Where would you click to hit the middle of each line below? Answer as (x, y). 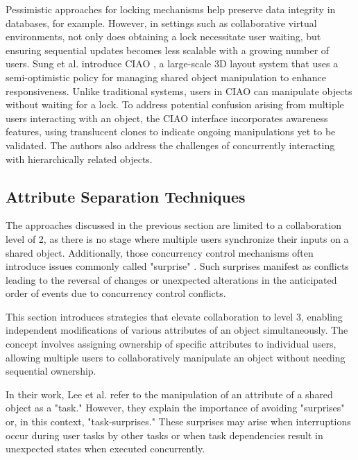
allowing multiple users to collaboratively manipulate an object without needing (176, 357)
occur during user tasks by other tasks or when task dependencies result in (164, 435)
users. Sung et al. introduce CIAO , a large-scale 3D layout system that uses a (172, 63)
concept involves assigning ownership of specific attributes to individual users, (171, 344)
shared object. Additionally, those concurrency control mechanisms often (160, 252)
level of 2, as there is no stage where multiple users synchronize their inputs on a (177, 238)
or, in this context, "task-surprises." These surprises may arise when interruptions (178, 421)
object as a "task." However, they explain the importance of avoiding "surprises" (175, 408)
